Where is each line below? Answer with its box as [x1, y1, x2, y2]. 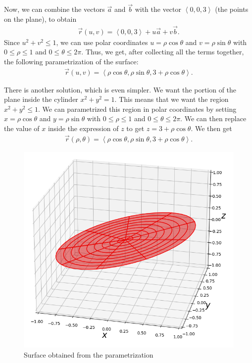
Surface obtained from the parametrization [24, 349, 153, 360]
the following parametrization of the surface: [4, 56, 139, 66]
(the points [215, 4, 249, 14]
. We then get [191, 123, 232, 134]
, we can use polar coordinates [56, 37, 148, 47]
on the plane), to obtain [4, 13, 77, 24]
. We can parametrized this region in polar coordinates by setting [38, 103, 237, 114]
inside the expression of [48, 123, 119, 134]
